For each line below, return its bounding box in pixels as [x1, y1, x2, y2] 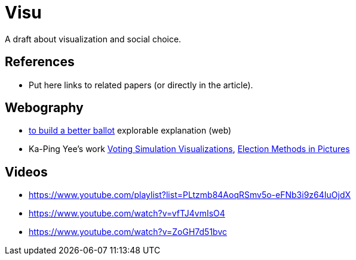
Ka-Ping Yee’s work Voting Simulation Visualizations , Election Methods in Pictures [29, 144, 350, 154]
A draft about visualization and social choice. [5, 33, 182, 44]
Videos [5, 164, 48, 179]
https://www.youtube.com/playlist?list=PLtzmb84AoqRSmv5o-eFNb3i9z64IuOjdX [29, 190, 351, 200]
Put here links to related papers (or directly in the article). [29, 79, 253, 90]
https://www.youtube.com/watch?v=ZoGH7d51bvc [29, 227, 227, 237]
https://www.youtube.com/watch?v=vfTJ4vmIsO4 [29, 208, 225, 219]
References [5, 54, 75, 70]
